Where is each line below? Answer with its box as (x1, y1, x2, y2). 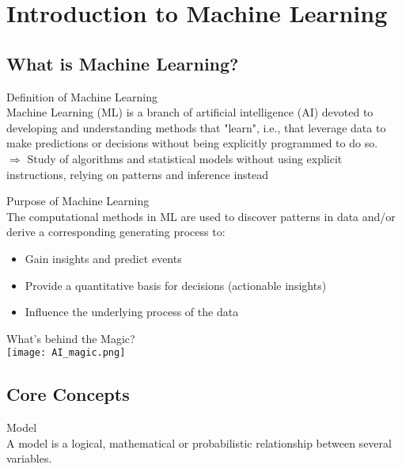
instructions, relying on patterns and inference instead (6, 166, 269, 182)
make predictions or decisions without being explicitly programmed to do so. (6, 135, 378, 151)
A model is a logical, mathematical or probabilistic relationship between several (6, 434, 392, 451)
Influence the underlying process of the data (25, 303, 239, 320)
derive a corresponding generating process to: (6, 223, 226, 240)
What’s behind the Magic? (6, 330, 135, 346)
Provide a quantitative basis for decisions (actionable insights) (25, 276, 327, 293)
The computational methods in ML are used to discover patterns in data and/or (6, 208, 396, 224)
